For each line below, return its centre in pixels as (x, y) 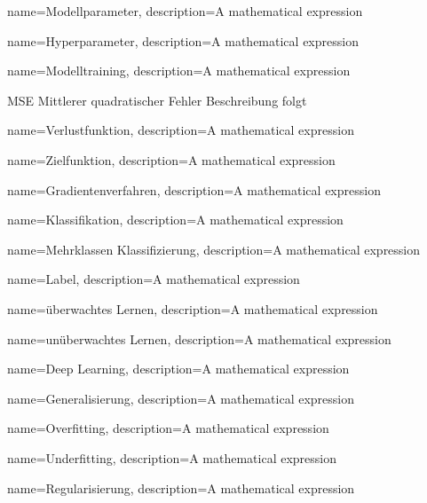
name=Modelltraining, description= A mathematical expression (179, 71)
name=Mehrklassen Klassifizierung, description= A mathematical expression (214, 249)
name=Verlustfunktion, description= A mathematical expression (181, 130)
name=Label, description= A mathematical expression (154, 279)
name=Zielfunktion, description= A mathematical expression (171, 159)
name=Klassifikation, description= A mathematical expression (175, 220)
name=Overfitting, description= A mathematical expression (168, 428)
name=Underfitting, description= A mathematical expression (172, 457)
